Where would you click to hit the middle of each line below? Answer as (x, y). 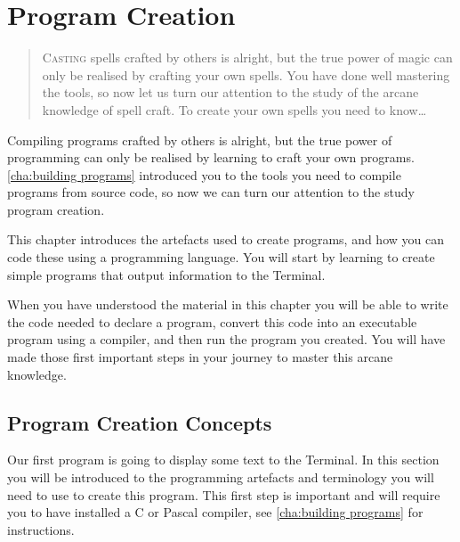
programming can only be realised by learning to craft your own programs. (211, 157)
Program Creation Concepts (140, 422)
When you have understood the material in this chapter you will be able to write (228, 304)
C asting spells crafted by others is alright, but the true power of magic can (247, 57)
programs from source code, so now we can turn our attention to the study (211, 192)
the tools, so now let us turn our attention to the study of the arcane (230, 92)
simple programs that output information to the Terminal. (166, 274)
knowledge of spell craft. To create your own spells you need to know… (234, 109)
